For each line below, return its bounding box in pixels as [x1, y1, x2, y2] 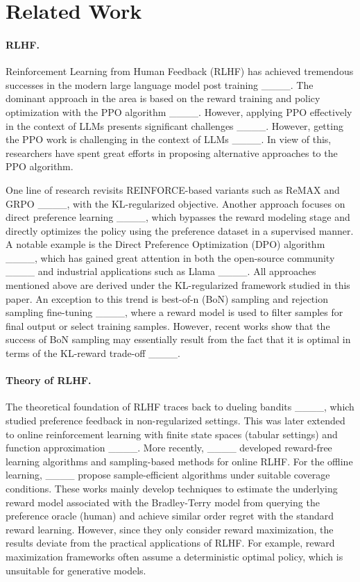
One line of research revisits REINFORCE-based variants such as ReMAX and [6, 182, 340, 197]
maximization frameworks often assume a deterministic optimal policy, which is [6, 549, 343, 563]
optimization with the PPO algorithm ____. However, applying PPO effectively [6, 104, 352, 119]
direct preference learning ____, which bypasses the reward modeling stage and [6, 210, 350, 224]
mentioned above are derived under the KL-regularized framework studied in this [6, 278, 350, 292]
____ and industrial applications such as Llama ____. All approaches [6, 264, 316, 278]
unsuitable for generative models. [6, 563, 146, 577]
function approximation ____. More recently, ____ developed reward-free [6, 440, 332, 455]
